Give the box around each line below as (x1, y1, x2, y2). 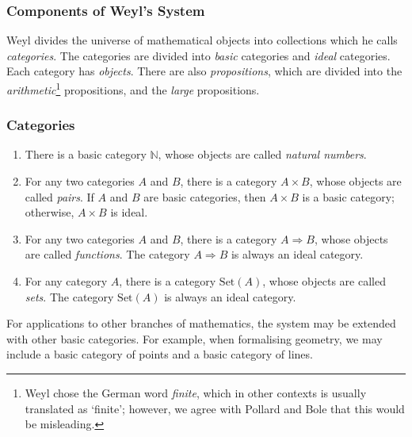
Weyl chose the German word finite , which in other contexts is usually (25, 385, 367, 401)
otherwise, (25, 204, 74, 220)
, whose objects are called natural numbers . (158, 146, 367, 163)
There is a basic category (25, 146, 147, 163)
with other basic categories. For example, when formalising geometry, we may (6, 330, 383, 347)
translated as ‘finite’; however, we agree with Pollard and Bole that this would (25, 400, 405, 416)
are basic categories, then (143, 188, 266, 205)
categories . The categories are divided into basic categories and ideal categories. (6, 47, 391, 63)
